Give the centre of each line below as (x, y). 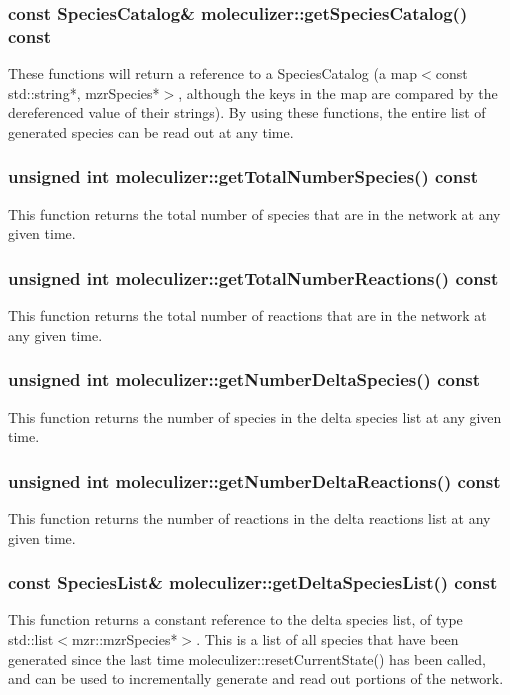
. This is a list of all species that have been (327, 638)
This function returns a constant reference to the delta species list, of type (235, 619)
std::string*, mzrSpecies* (84, 92)
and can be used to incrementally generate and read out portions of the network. (256, 678)
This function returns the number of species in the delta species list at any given (255, 416)
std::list (31, 638)
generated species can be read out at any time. (151, 131)
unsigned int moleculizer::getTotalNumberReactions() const (253, 277)
